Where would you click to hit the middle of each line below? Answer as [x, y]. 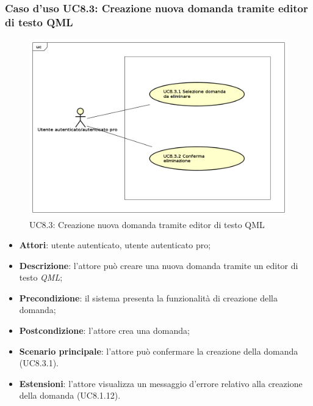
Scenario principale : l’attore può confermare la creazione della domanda [159, 351]
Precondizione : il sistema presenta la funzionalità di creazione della [149, 297]
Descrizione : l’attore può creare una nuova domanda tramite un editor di [159, 265]
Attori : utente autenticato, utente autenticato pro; [115, 245]
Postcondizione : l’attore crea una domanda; [104, 330]
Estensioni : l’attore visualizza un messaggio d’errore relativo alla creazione [161, 383]
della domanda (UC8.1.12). [70, 395]
